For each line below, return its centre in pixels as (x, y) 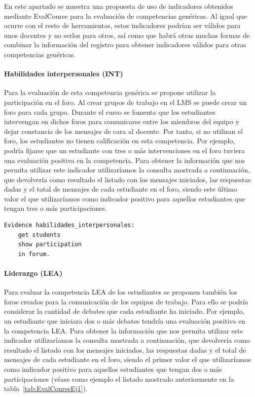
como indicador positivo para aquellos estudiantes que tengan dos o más (113, 369)
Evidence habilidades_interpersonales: (69, 225)
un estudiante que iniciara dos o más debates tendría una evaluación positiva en (125, 321)
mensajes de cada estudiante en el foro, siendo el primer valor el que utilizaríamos (127, 359)
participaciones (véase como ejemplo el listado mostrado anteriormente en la (119, 379)
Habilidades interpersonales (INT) (64, 74)
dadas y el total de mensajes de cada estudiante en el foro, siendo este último (121, 189)
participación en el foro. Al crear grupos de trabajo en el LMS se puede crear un (126, 102)
